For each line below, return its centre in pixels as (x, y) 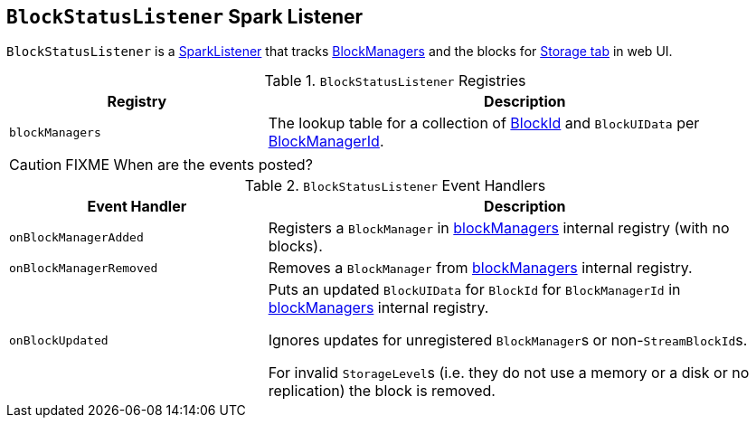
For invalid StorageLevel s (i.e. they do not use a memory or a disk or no (509, 373)
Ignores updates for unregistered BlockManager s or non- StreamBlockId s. (508, 340)
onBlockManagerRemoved (84, 268)
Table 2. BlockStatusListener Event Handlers (395, 186)
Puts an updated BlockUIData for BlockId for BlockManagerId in (474, 290)
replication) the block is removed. (382, 391)
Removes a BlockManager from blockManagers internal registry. (480, 268)
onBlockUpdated (59, 340)
